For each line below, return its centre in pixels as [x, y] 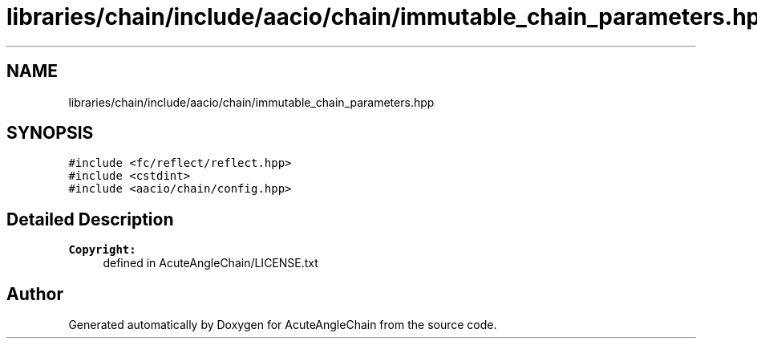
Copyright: [102, 250]
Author [35, 294]
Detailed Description [90, 219]
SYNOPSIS [50, 133]
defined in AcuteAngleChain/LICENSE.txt [211, 263]
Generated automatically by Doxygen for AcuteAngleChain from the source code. [283, 325]
